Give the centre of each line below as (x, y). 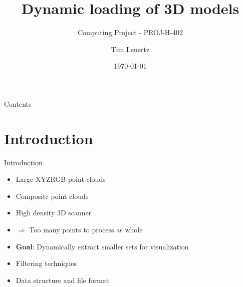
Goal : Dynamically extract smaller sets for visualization (102, 246)
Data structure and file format (62, 280)
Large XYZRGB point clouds (61, 179)
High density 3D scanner (54, 213)
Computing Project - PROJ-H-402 (130, 32)
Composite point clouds (52, 196)
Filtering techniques (46, 263)
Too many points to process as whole (86, 229)
